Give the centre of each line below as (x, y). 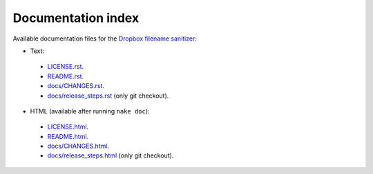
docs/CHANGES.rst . (76, 86)
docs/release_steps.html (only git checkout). (111, 155)
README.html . (68, 136)
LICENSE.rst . (66, 67)
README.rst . (66, 76)
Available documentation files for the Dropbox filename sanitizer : (105, 39)
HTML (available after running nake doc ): (90, 111)
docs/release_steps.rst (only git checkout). (108, 96)
